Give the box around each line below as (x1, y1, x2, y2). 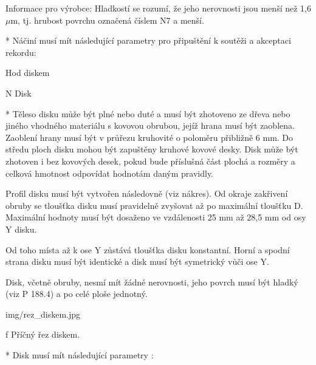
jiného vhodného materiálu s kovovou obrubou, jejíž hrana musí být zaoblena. (5, 119, 295, 132)
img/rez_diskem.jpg (5, 307, 81, 320)
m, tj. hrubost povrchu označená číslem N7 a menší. (10, 13, 204, 26)
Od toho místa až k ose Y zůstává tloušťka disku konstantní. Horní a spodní (5, 243, 290, 256)
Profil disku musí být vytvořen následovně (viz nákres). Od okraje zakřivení (5, 187, 288, 200)
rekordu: (5, 46, 36, 58)
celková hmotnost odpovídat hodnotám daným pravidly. (5, 166, 214, 179)
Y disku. (5, 222, 37, 235)
